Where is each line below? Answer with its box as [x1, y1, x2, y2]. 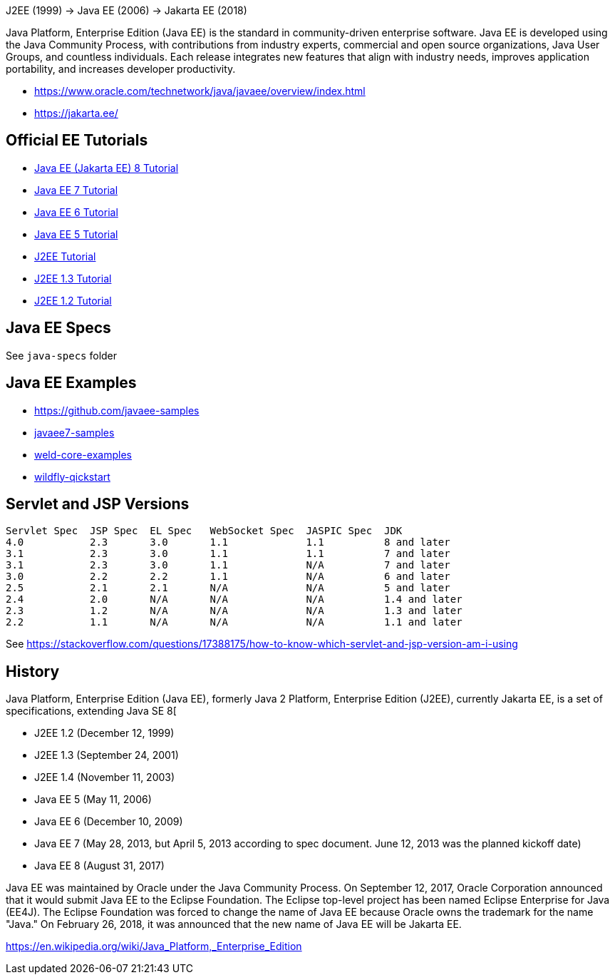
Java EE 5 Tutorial [34, 228, 118, 240]
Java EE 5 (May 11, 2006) [34, 793, 152, 806]
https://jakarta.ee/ [34, 107, 118, 119]
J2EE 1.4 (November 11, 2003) [34, 771, 175, 784]
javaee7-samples [34, 426, 115, 439]
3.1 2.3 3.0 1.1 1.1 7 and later [6, 548, 450, 560]
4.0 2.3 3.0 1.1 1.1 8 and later [6, 536, 450, 548]
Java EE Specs [6, 319, 111, 337]
